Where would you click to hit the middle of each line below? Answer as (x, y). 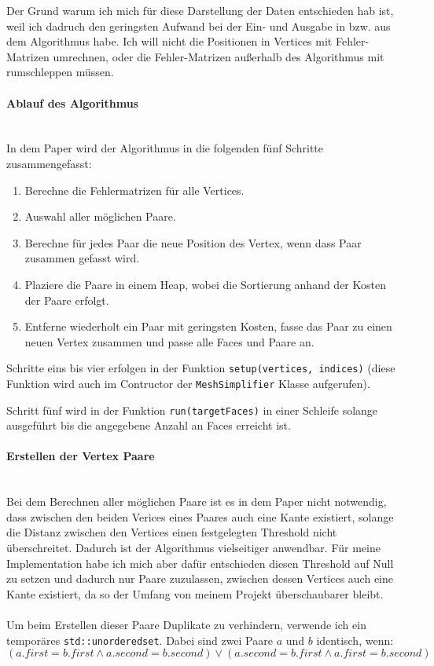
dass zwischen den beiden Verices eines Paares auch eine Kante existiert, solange (200, 516)
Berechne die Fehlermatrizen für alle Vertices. (134, 190)
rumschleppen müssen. (60, 72)
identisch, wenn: (355, 640)
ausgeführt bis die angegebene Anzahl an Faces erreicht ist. (149, 425)
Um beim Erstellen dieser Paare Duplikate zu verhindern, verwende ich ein (186, 624)
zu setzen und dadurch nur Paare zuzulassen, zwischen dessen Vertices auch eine (200, 578)
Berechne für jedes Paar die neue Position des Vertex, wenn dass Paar (193, 242)
